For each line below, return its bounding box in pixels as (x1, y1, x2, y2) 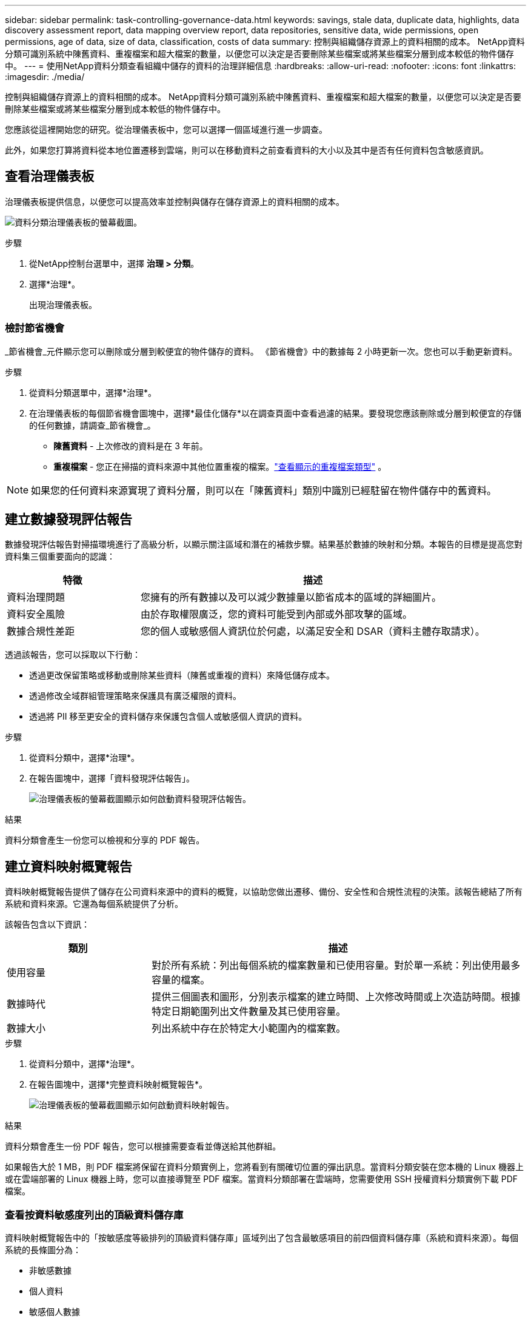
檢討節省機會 (5, 322, 65, 335)
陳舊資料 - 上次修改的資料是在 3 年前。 (53, 440, 208, 451)
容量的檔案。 (152, 974, 210, 986)
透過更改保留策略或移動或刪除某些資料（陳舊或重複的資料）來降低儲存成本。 (29, 670, 335, 681)
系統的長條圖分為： (5, 1245, 81, 1256)
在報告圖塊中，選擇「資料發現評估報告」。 (29, 773, 195, 784)
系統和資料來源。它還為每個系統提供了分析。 (5, 898, 183, 909)
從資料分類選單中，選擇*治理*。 (29, 387, 157, 398)
